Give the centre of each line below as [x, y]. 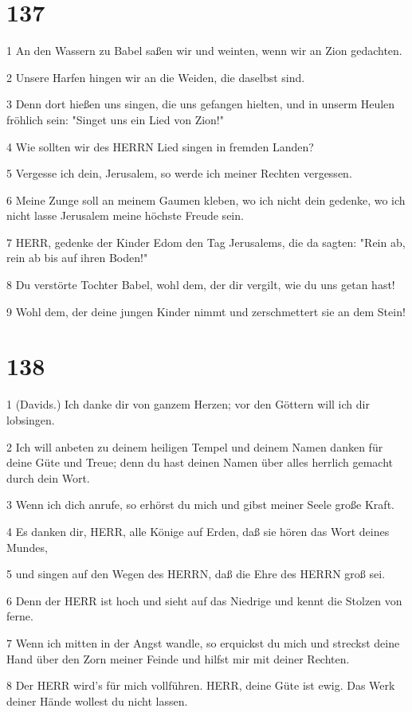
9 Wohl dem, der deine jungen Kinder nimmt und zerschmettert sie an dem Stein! [206, 311]
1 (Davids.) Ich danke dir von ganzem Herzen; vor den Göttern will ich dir [188, 404]
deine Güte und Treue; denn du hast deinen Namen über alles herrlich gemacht [200, 462]
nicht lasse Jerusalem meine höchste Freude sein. [125, 215]
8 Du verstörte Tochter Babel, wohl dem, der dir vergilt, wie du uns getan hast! [201, 285]
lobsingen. [31, 419]
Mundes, [27, 547]
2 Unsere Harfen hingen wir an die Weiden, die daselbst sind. [156, 77]
